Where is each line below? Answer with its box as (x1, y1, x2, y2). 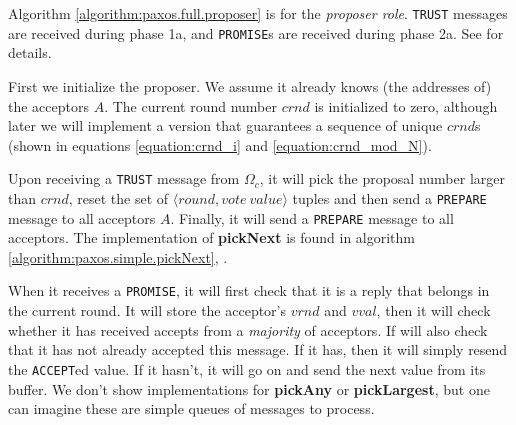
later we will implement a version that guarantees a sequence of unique (8, 115, 443, 136)
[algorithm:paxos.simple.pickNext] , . (8, 246, 228, 267)
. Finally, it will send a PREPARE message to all (170, 207, 454, 228)
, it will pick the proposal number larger (259, 168, 505, 189)
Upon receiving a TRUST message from (8, 168, 240, 189)
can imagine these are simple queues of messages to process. (8, 398, 375, 419)
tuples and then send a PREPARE (292, 187, 487, 208)
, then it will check (376, 300, 491, 321)
